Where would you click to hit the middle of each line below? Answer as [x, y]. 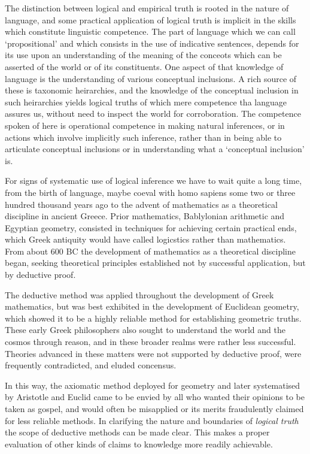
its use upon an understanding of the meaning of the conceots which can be [143, 55]
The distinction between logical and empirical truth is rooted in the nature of [147, 8]
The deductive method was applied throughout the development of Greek [139, 294]
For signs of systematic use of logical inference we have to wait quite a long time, [154, 181]
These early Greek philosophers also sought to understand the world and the [145, 330]
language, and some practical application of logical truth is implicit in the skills [151, 19]
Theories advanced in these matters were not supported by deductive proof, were [153, 353]
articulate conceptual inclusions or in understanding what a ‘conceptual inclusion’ [155, 149]
